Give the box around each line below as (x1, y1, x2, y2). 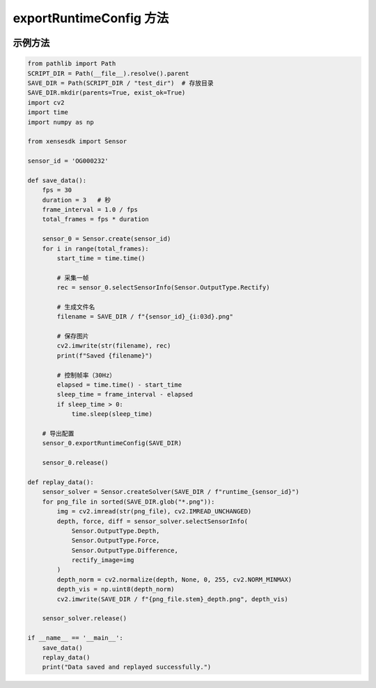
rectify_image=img (71, 557, 135, 564)
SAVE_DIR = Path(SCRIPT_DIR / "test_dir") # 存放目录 (27, 79, 214, 87)
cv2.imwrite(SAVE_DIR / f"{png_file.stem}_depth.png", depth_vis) (56, 595, 289, 603)
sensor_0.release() (42, 459, 109, 467)
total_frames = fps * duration (42, 216, 149, 223)
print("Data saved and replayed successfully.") (42, 663, 212, 671)
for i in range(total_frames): (42, 244, 149, 253)
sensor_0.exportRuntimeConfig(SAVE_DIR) (42, 439, 182, 447)
